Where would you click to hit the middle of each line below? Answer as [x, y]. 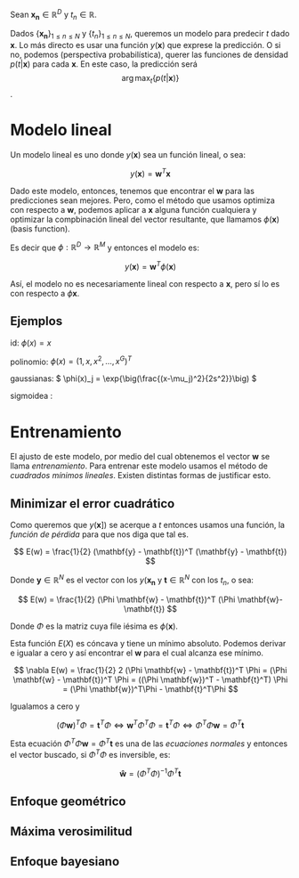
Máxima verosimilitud [71, 832]
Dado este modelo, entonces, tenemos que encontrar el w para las [132, 191]
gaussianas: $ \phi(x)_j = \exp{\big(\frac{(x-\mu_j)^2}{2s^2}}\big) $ [133, 378]
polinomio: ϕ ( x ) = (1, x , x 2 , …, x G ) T [71, 361]
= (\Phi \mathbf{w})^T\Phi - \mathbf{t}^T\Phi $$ [150, 688]
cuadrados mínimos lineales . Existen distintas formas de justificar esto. [141, 476]
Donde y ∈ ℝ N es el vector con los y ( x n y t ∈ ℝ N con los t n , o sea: [132, 580]
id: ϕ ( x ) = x [31, 343]
